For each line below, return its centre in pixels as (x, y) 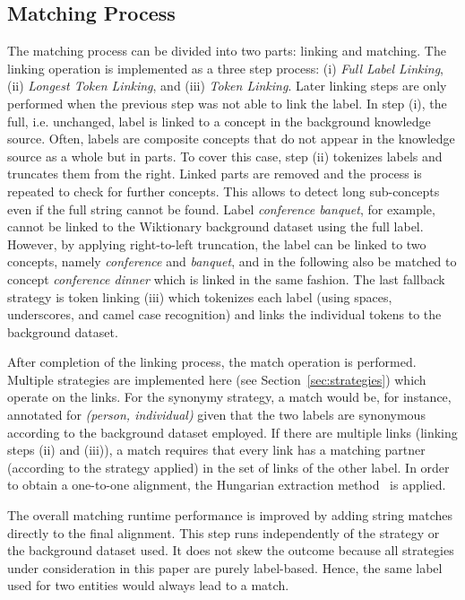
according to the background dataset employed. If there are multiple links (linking (232, 432)
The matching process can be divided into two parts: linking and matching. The (227, 51)
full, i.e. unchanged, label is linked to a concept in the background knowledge (219, 121)
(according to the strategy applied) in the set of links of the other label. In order (228, 467)
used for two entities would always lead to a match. (148, 585)
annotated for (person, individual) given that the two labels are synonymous (216, 415)
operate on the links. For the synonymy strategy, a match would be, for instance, (229, 397)
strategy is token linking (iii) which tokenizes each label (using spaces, (200, 296)
